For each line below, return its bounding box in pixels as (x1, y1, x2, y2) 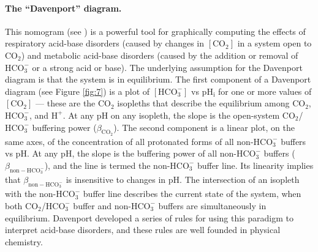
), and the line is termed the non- (44, 158, 170, 171)
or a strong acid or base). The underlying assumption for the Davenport (32, 61, 303, 73)
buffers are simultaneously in (158, 199, 267, 212)
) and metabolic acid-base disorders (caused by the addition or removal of (21, 48, 298, 61)
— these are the (36, 97, 96, 109)
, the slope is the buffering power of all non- (72, 147, 237, 160)
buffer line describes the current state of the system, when (83, 187, 301, 200)
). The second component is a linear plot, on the (113, 120, 295, 133)
